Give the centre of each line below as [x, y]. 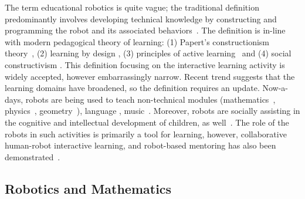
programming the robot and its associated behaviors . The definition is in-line [145, 30]
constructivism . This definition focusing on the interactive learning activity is [145, 64]
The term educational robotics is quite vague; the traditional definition [132, 7]
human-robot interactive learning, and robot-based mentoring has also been [140, 145]
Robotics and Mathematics [88, 188]
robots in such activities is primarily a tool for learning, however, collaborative [146, 134]
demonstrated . [33, 156]
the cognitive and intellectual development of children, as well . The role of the [147, 122]
